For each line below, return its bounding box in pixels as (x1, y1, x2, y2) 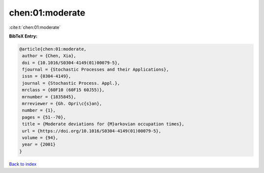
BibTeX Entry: (9, 33, 38, 39)
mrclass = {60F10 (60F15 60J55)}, (22, 87, 105, 93)
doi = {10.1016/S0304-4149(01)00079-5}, (22, 60, 120, 65)
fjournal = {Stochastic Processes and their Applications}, (22, 67, 169, 73)
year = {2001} (22, 142, 56, 147)
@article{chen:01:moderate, (19, 46, 87, 52)
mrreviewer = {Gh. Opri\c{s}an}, (22, 101, 102, 107)
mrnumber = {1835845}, (22, 94, 77, 99)
